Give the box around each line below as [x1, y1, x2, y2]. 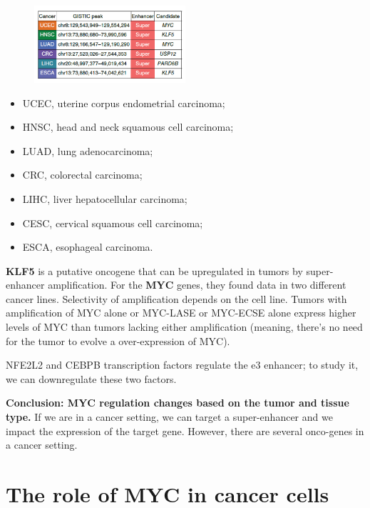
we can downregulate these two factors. [6, 371, 177, 386]
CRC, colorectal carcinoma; [22, 167, 143, 182]
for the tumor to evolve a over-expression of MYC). [6, 333, 230, 348]
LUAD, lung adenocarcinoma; [22, 143, 153, 158]
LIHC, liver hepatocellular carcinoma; [22, 191, 187, 206]
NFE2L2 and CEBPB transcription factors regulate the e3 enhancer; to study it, [6, 357, 359, 372]
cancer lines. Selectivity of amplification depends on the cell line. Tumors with [6, 291, 347, 306]
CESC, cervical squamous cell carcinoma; [22, 215, 203, 230]
